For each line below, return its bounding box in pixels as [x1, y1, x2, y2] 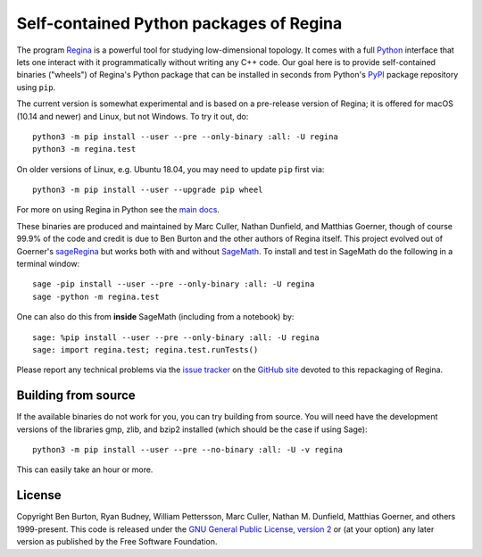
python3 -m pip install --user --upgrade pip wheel [32, 185, 263, 195]
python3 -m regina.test [32, 144, 137, 154]
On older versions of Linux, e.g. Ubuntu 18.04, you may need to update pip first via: [16, 163, 325, 174]
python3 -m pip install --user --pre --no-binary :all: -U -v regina [32, 445, 344, 455]
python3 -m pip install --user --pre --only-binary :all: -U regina [32, 131, 338, 142]
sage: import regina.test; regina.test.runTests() [32, 345, 259, 354]
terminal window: [16, 259, 80, 270]
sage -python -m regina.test [32, 291, 160, 302]
